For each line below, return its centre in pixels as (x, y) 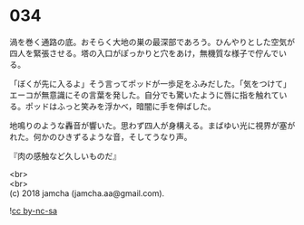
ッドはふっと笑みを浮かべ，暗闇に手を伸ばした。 (124, 106)
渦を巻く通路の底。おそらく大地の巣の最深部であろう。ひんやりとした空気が (152, 42)
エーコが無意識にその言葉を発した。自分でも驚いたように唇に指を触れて (144, 95)
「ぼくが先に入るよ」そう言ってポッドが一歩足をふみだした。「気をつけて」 (151, 83)
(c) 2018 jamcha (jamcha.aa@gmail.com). (87, 193)
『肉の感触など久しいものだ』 (65, 155)
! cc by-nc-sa (33, 211)
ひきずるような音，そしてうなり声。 (124, 136)
